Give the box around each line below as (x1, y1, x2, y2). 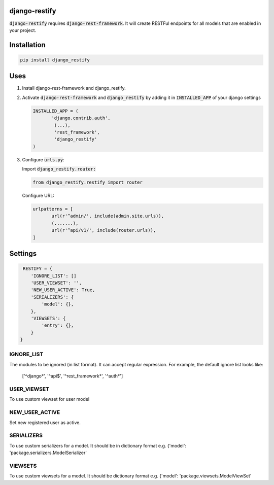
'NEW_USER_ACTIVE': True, (30, 287, 95, 293)
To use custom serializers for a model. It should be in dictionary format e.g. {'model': (9, 442, 186, 448)
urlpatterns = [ (32, 206, 74, 212)
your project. (9, 27, 37, 33)
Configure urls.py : (22, 156, 64, 162)
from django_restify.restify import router (32, 180, 143, 185)
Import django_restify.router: (22, 166, 96, 172)
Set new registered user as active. (9, 419, 81, 426)
